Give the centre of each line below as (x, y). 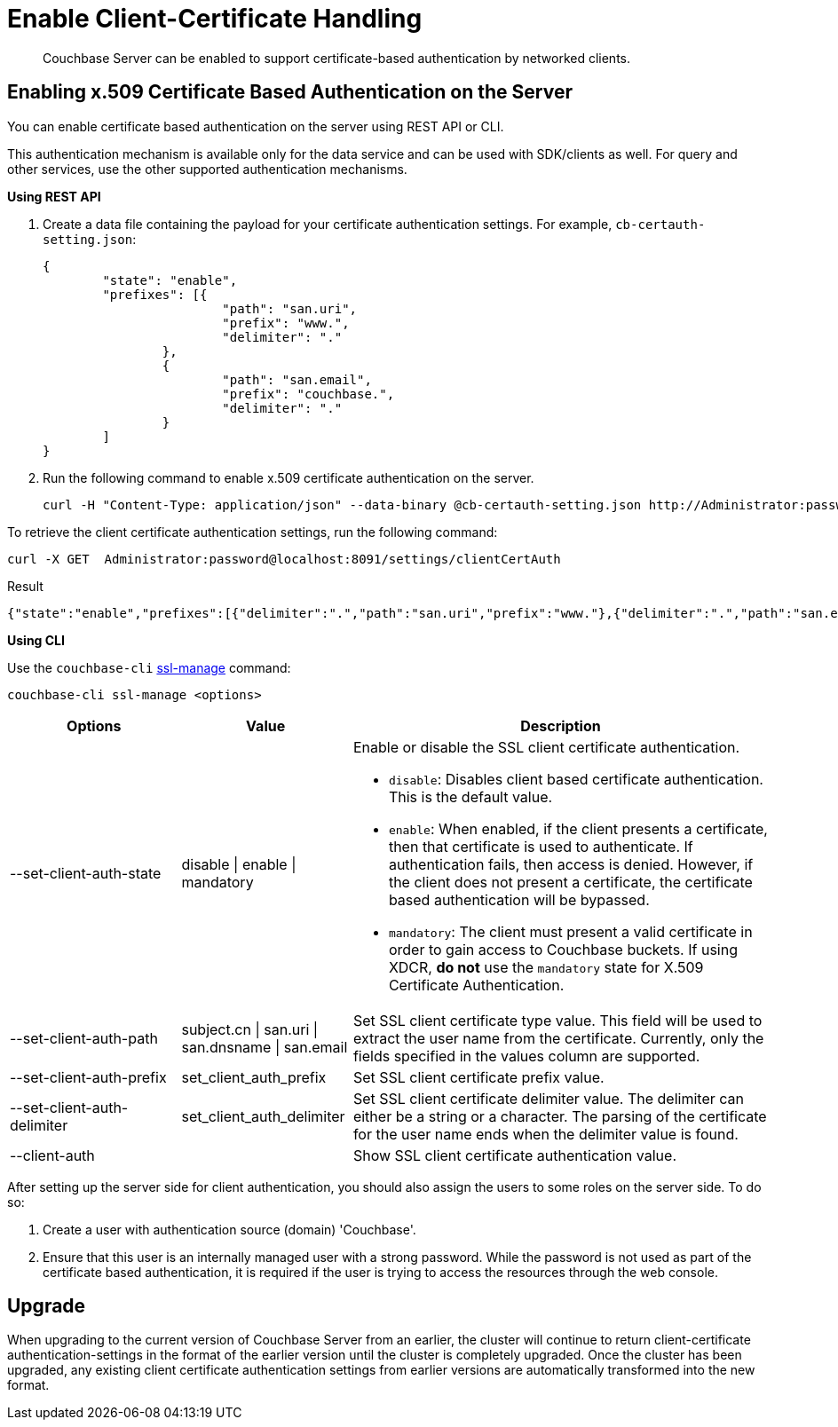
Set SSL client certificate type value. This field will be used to (557, 1020)
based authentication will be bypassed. (519, 899)
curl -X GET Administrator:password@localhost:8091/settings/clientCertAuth (284, 559)
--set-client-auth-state (86, 873)
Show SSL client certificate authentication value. (514, 1155)
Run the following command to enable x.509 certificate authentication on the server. (289, 477)
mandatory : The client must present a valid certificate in (570, 931)
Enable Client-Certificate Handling (215, 19)
